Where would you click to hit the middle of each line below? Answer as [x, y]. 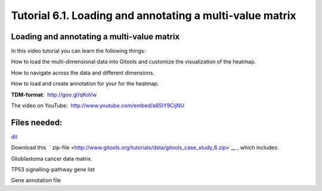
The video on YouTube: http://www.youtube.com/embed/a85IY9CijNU [98, 106]
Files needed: [37, 122]
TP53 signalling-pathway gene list [53, 170]
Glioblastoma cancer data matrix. [52, 158]
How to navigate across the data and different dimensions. [83, 73]
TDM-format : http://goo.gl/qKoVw [54, 95]
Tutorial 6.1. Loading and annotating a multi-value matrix [154, 15]
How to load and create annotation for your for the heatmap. [85, 84]
